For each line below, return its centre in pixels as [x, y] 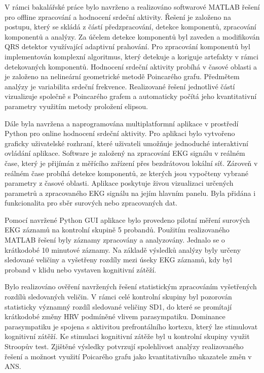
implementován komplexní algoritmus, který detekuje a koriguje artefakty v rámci [131, 56]
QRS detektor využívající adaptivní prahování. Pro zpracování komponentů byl [127, 46]
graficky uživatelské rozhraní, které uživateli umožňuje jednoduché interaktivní [126, 143]
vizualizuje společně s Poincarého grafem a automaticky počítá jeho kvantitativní [131, 96]
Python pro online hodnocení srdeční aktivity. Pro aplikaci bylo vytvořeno [120, 133]
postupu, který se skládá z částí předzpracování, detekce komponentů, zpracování [130, 27]
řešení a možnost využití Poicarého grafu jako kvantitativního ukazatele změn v [128, 356]
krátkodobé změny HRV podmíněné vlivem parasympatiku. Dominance [115, 316]
